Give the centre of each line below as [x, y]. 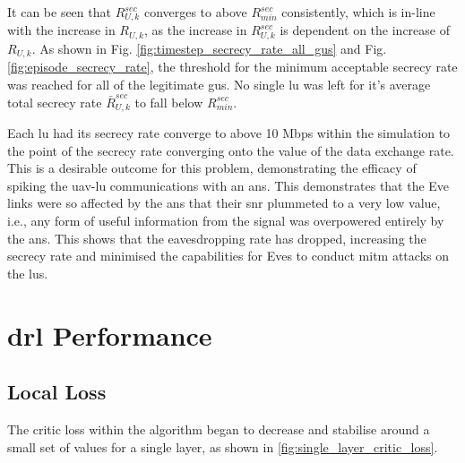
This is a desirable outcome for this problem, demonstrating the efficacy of [212, 168]
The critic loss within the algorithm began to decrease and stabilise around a [219, 429]
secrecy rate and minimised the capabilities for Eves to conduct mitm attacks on [228, 256]
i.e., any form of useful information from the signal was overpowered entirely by [226, 220]
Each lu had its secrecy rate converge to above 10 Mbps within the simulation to [229, 133]
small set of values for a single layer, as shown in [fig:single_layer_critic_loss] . [223, 446]
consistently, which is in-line [358, 12]
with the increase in [61, 30]
